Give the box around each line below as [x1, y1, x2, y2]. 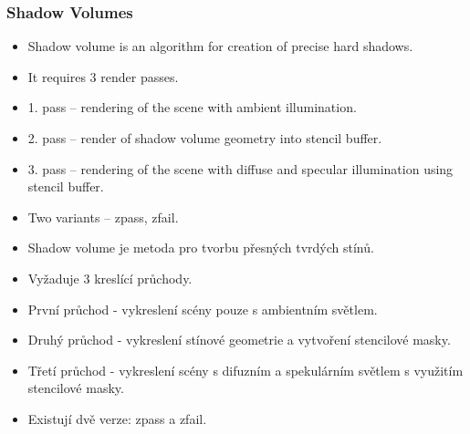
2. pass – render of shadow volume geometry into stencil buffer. [27, 129, 382, 147]
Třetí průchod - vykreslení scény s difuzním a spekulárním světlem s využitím [27, 360, 464, 379]
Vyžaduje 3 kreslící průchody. [27, 268, 193, 287]
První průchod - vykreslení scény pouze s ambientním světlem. [27, 299, 378, 318]
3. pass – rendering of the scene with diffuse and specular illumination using [27, 159, 454, 178]
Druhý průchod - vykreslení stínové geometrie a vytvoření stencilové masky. [27, 330, 451, 349]
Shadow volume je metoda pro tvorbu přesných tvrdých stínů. [27, 238, 374, 257]
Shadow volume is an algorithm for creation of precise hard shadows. [27, 36, 413, 56]
